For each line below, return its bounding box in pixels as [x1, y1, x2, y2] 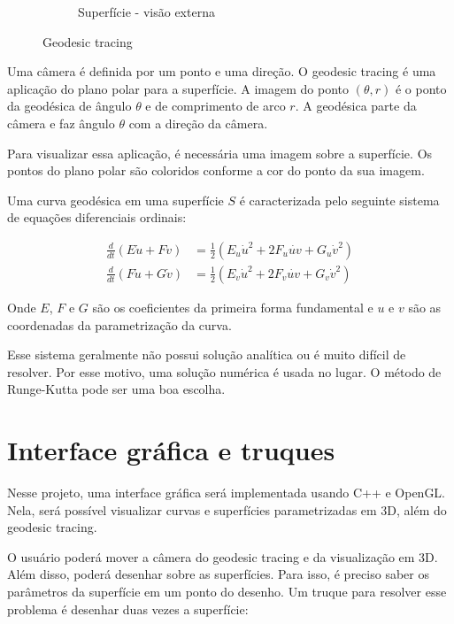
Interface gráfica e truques [7, 432, 335, 468]
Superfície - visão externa [78, 3, 215, 20]
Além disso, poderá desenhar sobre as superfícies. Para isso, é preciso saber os [7, 565, 429, 583]
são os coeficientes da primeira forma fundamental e [92, 298, 373, 316]
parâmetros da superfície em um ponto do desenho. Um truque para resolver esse [7, 582, 447, 601]
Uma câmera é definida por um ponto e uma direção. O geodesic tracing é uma [7, 62, 436, 81]
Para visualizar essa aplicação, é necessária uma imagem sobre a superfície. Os [7, 143, 433, 162]
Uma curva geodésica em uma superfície [7, 190, 224, 209]
